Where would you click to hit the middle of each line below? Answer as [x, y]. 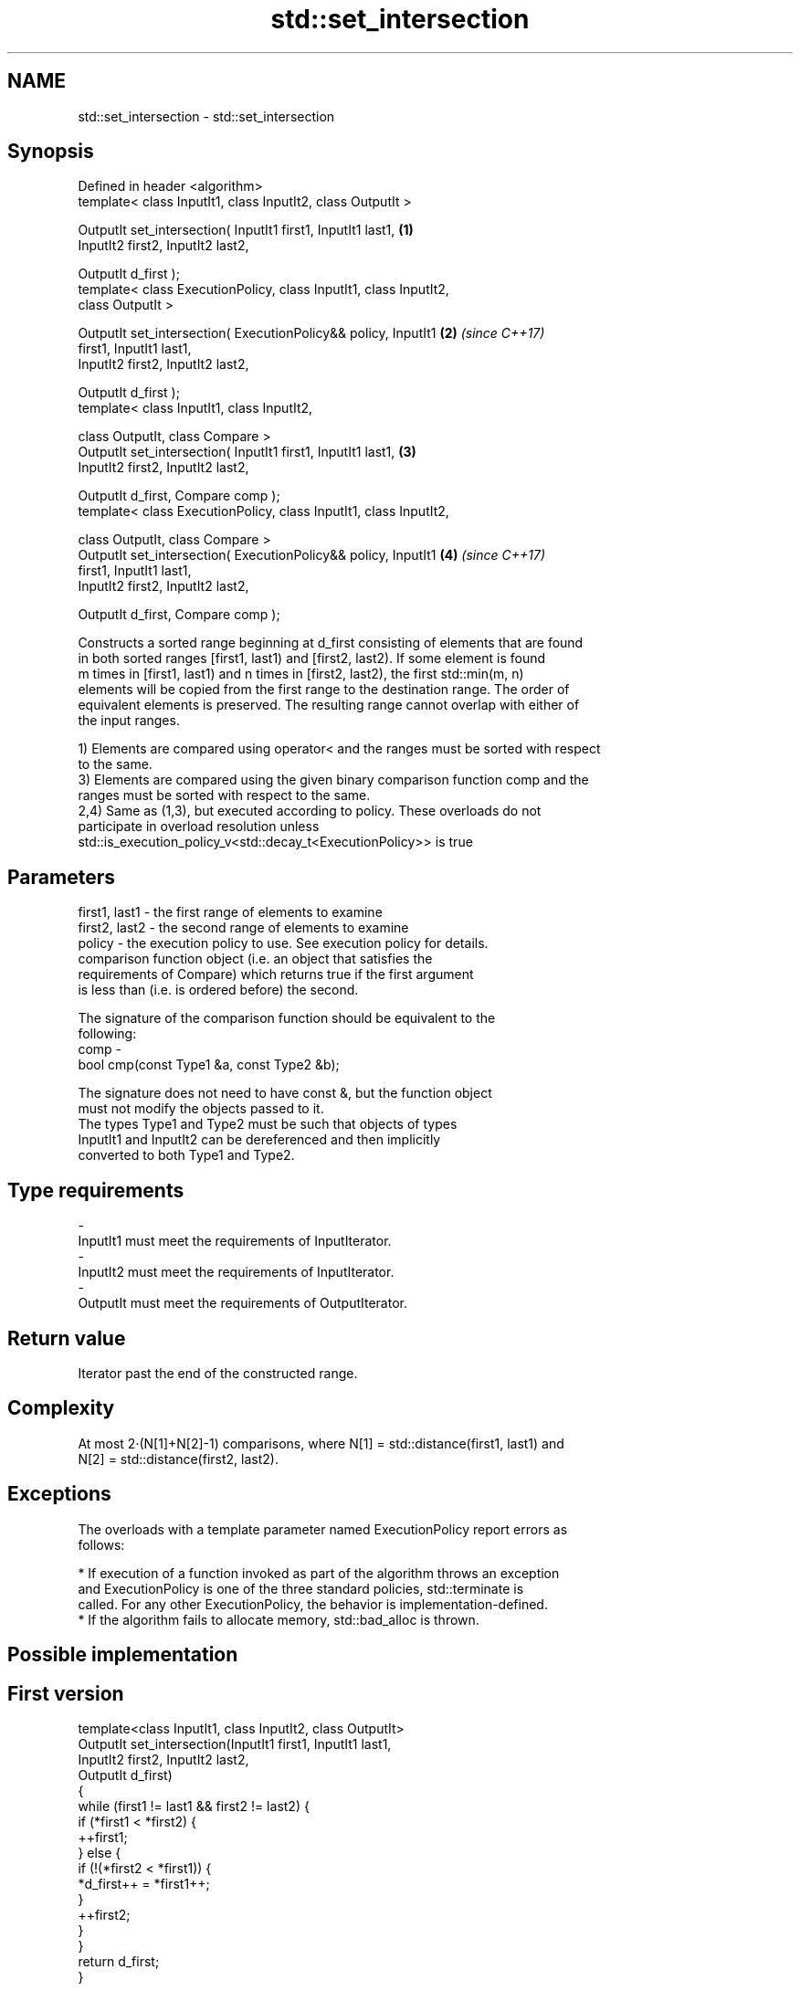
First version [66, 1693]
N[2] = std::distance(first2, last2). [178, 1459]
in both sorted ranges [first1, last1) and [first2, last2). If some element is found [312, 658]
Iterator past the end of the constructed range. [218, 1373]
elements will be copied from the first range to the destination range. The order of [324, 690]
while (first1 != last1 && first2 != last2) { [194, 1806]
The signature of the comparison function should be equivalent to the [287, 1018]
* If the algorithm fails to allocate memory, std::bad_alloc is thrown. [279, 1619]
